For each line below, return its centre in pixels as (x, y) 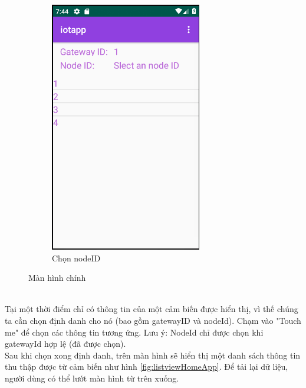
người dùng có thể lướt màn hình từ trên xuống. (92, 378)
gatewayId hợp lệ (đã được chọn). (65, 344)
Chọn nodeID (76, 258)
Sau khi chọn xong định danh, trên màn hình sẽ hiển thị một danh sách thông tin (153, 355)
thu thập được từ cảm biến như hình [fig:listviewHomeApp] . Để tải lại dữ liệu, (147, 367)
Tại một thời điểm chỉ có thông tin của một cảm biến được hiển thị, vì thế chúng (152, 309)
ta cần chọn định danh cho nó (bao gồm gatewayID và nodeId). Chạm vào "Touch (153, 320)
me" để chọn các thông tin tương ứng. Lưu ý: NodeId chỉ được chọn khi (134, 332)
